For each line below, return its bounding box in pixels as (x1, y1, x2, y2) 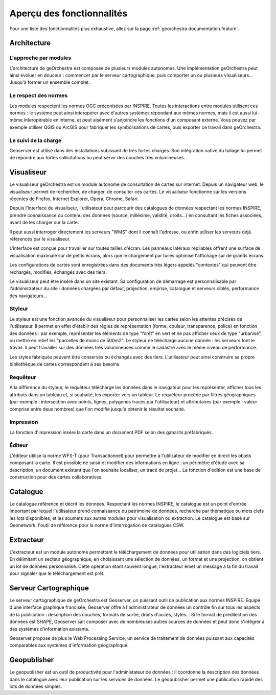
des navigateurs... (9, 293, 48, 299)
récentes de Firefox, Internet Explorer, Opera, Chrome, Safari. (9, 196, 139, 202)
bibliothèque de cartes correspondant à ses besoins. (9, 361, 121, 367)
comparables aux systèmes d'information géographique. (9, 642, 129, 649)
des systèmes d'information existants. (9, 626, 89, 632)
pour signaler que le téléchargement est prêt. (9, 570, 105, 577)
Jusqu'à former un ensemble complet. (9, 79, 90, 85)
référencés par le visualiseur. (9, 235, 71, 242)
